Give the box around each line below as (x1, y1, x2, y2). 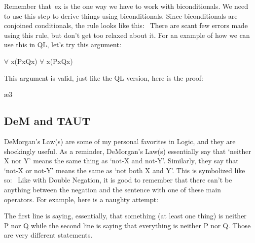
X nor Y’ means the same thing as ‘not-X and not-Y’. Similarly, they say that (4, 155, 239, 166)
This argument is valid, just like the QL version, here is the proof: (4, 72, 204, 83)
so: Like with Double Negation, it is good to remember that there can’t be (4, 175, 232, 185)
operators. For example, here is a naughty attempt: (4, 194, 158, 204)
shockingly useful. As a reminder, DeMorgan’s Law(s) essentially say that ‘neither (4, 146, 251, 156)
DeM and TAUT (4, 113, 90, 128)
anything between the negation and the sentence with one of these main (4, 184, 221, 194)
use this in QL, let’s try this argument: (4, 39, 121, 50)
